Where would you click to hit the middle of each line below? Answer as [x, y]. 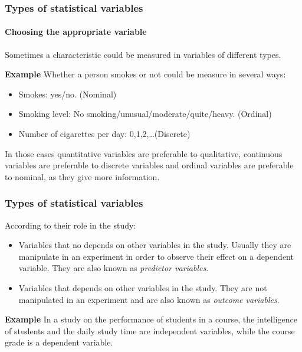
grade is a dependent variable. [59, 342]
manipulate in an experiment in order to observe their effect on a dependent [156, 256]
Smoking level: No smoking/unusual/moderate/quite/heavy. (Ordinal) [145, 114]
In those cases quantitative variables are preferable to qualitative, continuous [144, 153]
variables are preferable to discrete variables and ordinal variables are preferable [149, 165]
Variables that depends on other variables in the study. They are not [143, 287]
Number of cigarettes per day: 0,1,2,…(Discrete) [104, 134]
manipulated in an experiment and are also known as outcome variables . [149, 299]
